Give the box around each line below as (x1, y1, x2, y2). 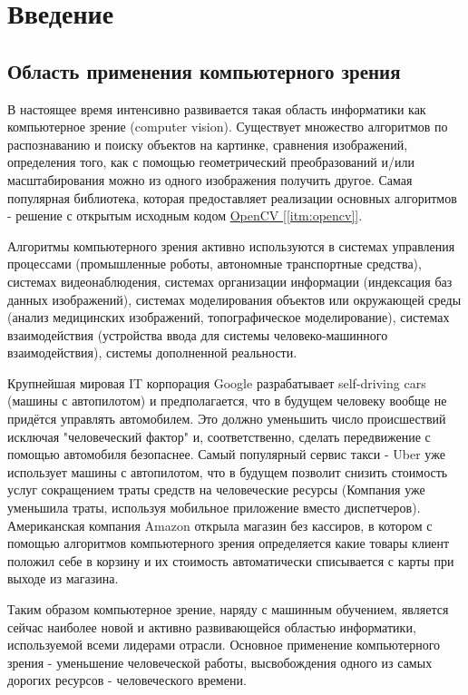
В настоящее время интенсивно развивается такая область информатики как (7, 99, 426, 118)
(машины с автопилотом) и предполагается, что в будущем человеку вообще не (7, 391, 447, 410)
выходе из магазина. (7, 569, 119, 588)
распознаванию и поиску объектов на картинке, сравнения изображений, (7, 134, 408, 153)
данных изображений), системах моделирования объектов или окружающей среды (7, 289, 462, 308)
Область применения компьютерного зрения (7, 56, 401, 84)
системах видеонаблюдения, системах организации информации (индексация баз (7, 271, 453, 290)
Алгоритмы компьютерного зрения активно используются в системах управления (7, 236, 455, 255)
